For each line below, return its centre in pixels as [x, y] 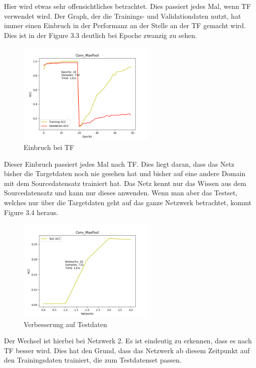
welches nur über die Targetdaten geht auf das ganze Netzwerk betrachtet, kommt [128, 202]
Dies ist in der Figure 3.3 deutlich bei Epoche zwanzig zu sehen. [101, 35]
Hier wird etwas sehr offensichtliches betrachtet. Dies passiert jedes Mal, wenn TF [128, 6]
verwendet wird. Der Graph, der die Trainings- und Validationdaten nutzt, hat [123, 16]
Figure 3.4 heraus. [31, 212]
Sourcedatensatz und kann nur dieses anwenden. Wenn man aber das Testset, [121, 193]
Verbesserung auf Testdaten [65, 324]
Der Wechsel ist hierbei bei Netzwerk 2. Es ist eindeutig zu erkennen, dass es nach [128, 341]
